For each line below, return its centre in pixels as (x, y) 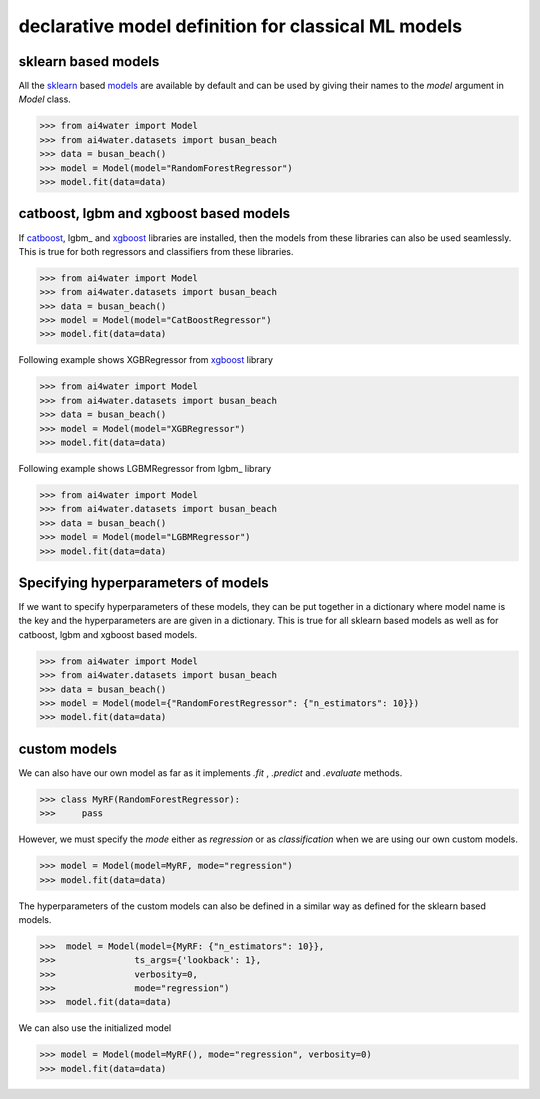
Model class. (45, 99)
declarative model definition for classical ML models (240, 26)
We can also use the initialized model (95, 1028)
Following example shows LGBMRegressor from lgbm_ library (145, 468)
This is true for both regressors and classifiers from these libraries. (156, 251)
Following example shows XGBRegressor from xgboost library (146, 360)
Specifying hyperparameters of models (143, 582)
